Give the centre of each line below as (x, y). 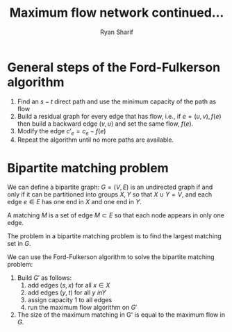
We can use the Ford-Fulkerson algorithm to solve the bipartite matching (111, 257)
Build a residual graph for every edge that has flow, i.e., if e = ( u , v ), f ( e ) (119, 116)
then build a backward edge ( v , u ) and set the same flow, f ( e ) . (105, 124)
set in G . (19, 244)
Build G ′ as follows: (44, 278)
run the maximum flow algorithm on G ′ (82, 308)
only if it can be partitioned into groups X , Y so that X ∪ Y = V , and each (110, 194)
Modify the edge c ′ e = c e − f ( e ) (61, 132)
